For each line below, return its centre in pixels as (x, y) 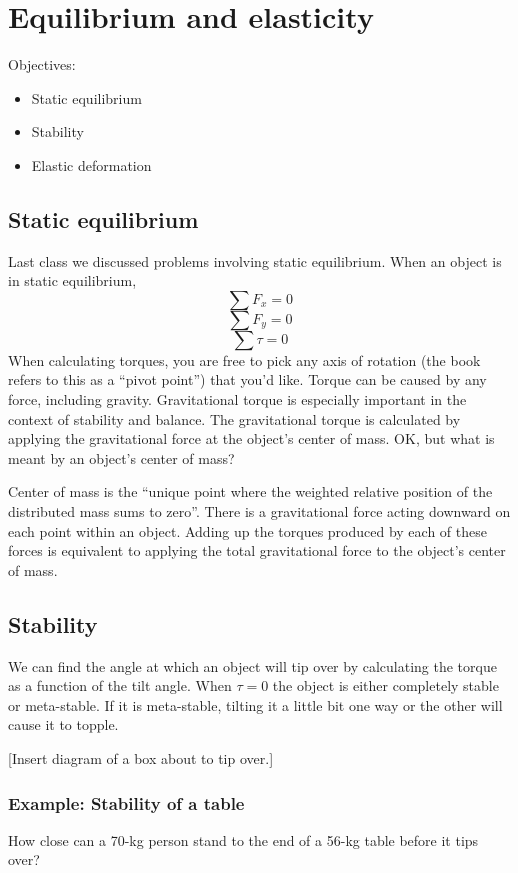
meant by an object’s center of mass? (121, 457)
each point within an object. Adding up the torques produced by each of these (247, 530)
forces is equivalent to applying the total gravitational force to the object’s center (257, 550)
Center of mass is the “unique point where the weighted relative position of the (250, 491)
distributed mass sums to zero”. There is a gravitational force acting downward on (259, 511)
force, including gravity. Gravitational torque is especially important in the (237, 399)
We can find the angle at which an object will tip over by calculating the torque (252, 665)
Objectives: (42, 64)
